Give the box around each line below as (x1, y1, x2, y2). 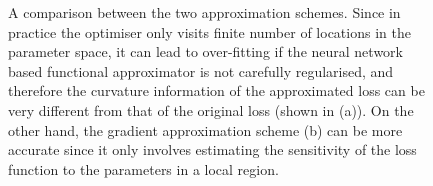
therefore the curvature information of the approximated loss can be (8, 80, 425, 101)
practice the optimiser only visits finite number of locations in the (8, 21, 411, 42)
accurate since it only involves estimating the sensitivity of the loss (8, 139, 417, 160)
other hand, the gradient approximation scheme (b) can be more (8, 119, 403, 140)
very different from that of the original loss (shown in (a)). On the (8, 99, 414, 120)
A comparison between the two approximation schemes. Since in (8, 2, 401, 22)
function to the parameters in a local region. (8, 158, 279, 179)
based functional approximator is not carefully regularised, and (8, 60, 394, 81)
